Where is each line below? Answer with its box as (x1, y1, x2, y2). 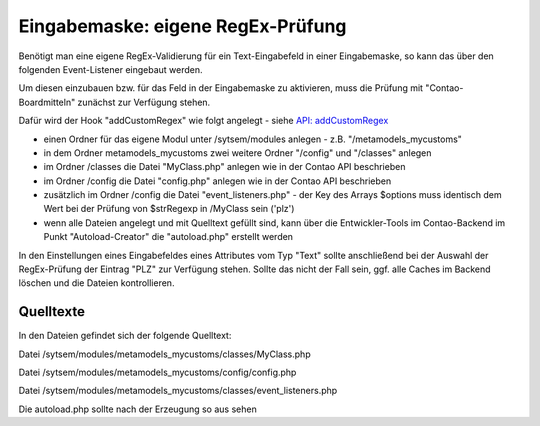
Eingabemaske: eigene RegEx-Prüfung (18, 15, 347, 37)
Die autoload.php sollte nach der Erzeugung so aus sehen (18, 403, 257, 415)
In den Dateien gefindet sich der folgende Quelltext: (18, 330, 232, 342)
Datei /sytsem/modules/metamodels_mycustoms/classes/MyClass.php (18, 348, 311, 360)
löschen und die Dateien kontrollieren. (18, 277, 175, 289)
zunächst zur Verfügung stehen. (77, 96, 211, 108)
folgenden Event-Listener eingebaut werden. (18, 63, 204, 75)
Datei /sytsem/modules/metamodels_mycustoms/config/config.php (18, 366, 297, 379)
